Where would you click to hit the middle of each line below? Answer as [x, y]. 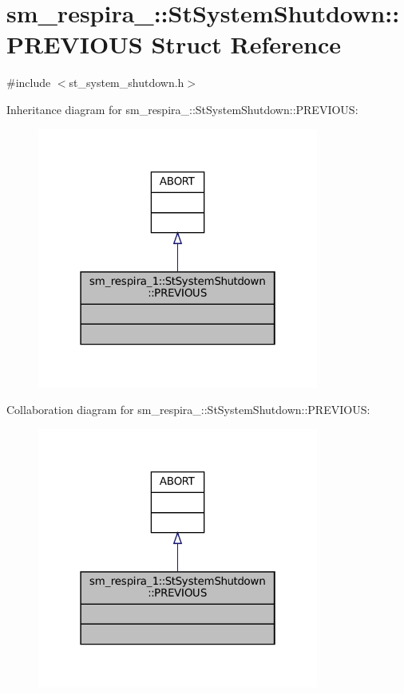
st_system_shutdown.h [127, 83]
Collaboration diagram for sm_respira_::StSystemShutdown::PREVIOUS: [188, 410]
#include [29, 83]
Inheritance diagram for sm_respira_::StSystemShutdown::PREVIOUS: [182, 109]
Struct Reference [246, 44]
